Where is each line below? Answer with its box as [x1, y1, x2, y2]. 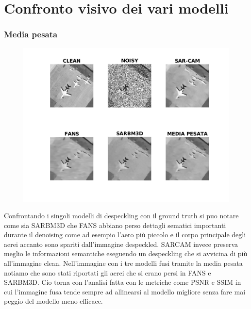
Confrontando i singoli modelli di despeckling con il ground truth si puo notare [4, 211, 239, 221]
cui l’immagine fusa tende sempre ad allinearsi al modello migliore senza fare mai [4, 286, 246, 296]
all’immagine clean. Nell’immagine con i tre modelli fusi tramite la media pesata [4, 258, 243, 268]
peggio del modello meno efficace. [4, 296, 103, 306]
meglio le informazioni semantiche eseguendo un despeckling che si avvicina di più [4, 248, 248, 259]
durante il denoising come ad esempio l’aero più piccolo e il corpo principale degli [4, 229, 246, 240]
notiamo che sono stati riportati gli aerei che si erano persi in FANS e [4, 267, 211, 277]
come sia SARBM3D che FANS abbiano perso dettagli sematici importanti [4, 220, 226, 230]
